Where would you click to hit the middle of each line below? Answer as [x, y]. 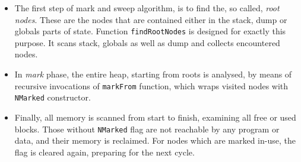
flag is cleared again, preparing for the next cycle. [104, 152]
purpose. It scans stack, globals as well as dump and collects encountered [147, 42]
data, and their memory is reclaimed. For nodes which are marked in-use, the [155, 140]
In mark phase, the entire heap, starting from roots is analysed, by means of [153, 74]
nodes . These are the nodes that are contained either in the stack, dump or [151, 19]
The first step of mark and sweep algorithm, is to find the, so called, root [147, 8]
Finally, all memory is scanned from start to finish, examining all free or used [155, 117]
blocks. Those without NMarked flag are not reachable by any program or [147, 129]
